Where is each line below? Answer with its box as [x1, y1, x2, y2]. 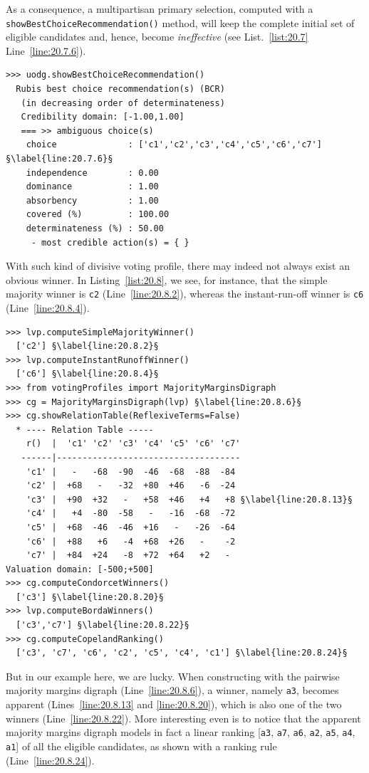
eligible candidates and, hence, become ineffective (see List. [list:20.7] [6, 29, 308, 44]
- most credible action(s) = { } [31, 237, 189, 248]
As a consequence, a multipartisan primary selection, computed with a [6, 1, 313, 16]
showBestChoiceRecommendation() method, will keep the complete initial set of [6, 15, 355, 30]
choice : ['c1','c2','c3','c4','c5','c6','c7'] [26, 140, 322, 150]
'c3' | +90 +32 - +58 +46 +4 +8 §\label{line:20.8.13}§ [26, 494, 353, 505]
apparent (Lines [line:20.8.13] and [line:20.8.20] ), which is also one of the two [6, 697, 342, 712]
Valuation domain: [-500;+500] [6, 564, 154, 574]
